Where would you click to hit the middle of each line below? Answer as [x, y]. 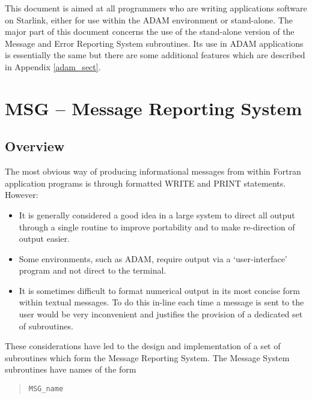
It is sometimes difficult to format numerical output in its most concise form [159, 290]
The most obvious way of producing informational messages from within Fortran [153, 171]
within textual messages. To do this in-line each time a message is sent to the [161, 302]
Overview [35, 146]
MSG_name [46, 389]
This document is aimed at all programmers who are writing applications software [156, 8]
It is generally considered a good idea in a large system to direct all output [157, 214]
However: [22, 195]
